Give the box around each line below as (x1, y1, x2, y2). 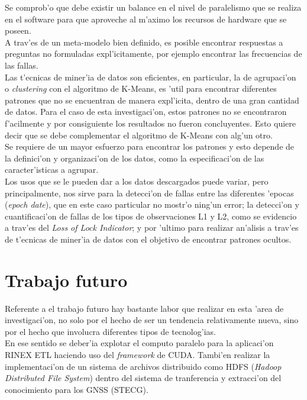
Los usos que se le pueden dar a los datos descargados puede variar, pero (5, 175, 269, 187)
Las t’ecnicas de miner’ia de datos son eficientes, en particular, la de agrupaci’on (5, 70, 296, 83)
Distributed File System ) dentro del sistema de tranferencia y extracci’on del (5, 372, 282, 384)
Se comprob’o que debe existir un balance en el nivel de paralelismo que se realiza (5, 1, 302, 13)
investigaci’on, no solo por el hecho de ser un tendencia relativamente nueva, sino (5, 314, 299, 326)
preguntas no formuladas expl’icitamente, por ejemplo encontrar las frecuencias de (5, 47, 302, 60)
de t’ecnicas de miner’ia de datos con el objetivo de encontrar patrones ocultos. (5, 233, 292, 245)
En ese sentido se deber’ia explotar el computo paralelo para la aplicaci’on (5, 337, 274, 349)
